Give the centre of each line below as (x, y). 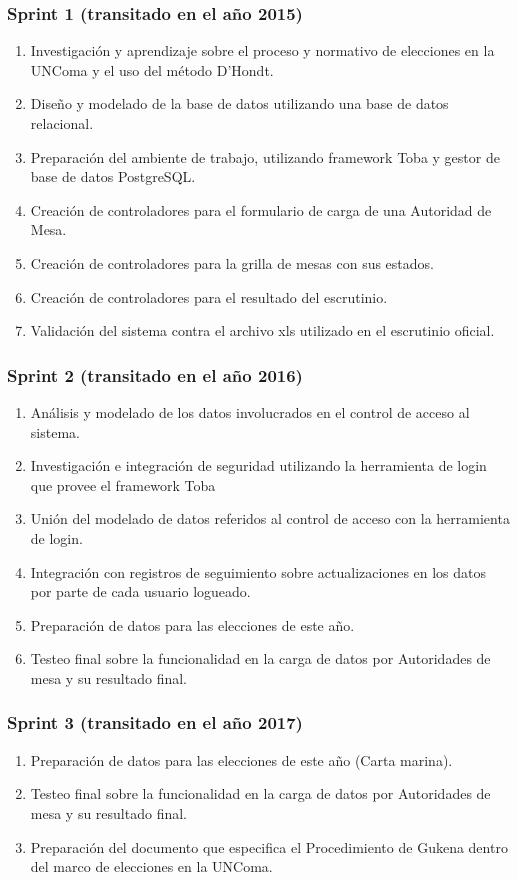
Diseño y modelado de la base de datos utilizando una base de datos (239, 103)
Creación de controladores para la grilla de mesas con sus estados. (232, 262)
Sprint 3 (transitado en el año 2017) (155, 722)
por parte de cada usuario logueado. (140, 591)
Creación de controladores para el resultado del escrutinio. (209, 296)
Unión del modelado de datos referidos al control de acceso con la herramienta (270, 518)
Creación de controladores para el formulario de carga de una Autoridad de (261, 209)
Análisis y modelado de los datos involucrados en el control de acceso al (250, 411)
